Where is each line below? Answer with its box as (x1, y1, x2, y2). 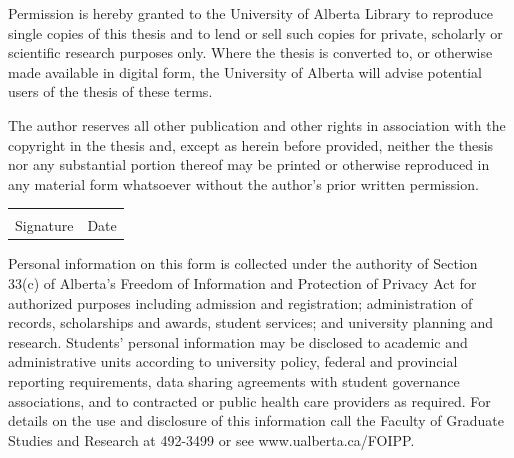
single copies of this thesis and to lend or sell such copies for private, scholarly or (8, 22, 503, 43)
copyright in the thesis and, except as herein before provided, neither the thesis (8, 134, 494, 155)
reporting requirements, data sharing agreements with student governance (8, 371, 460, 391)
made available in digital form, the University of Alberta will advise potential (8, 61, 482, 82)
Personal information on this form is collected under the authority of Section (8, 253, 478, 274)
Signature (15, 215, 74, 236)
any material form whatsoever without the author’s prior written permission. (8, 173, 479, 194)
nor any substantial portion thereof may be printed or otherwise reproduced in (8, 154, 490, 175)
